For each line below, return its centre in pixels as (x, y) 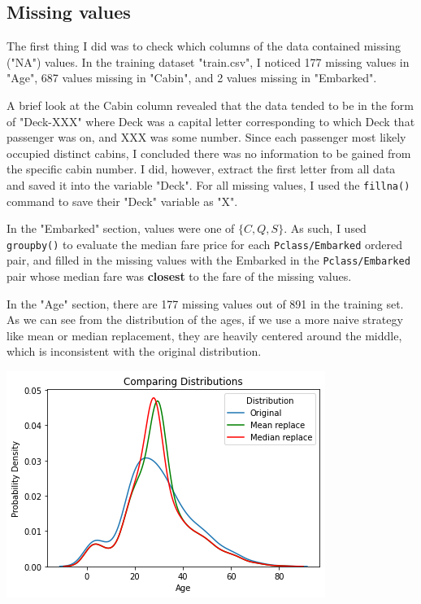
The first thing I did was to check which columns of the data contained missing (204, 46)
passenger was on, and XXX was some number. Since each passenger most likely (206, 137)
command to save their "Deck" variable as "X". (122, 201)
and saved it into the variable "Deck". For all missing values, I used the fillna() (208, 184)
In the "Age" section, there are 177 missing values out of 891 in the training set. (205, 303)
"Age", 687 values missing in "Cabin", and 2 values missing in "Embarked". (192, 78)
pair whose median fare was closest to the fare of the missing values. (179, 276)
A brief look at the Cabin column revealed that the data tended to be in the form (210, 105)
